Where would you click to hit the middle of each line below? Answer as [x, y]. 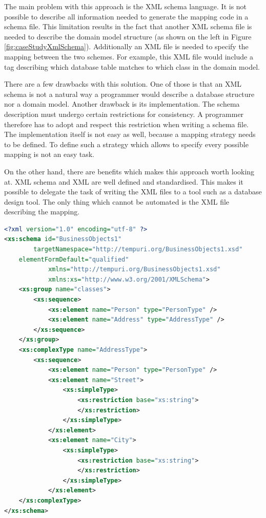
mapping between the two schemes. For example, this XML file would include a [129, 56]
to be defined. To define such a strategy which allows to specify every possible [126, 144]
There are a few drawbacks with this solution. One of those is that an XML [123, 84]
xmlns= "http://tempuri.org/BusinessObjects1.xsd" [134, 270]
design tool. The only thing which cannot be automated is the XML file [117, 201]
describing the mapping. [42, 212]
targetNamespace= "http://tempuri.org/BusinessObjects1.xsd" [138, 250]
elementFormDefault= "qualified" [74, 259]
